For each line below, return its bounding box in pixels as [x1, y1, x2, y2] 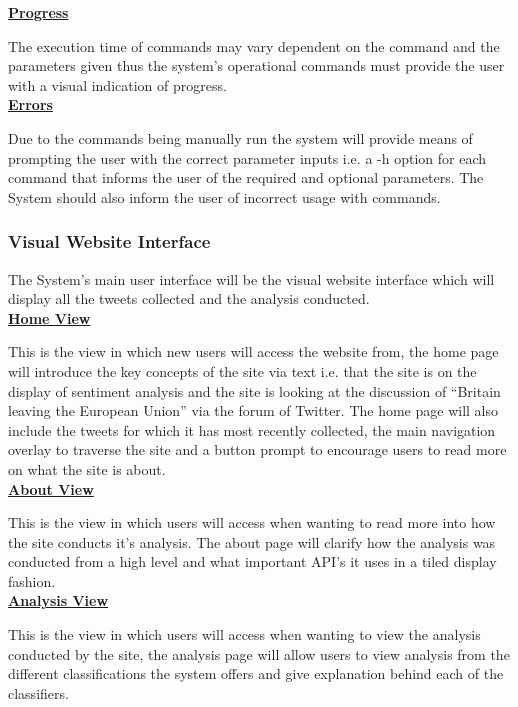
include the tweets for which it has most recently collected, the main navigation [8, 419, 496, 440]
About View [8, 478, 94, 499]
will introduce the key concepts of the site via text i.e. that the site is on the [8, 360, 477, 381]
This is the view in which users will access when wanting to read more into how [8, 512, 496, 533]
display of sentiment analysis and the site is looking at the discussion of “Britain [8, 380, 501, 401]
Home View [8, 307, 91, 328]
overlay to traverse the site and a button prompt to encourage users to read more [8, 439, 507, 460]
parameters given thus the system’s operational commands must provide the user [8, 55, 505, 76]
